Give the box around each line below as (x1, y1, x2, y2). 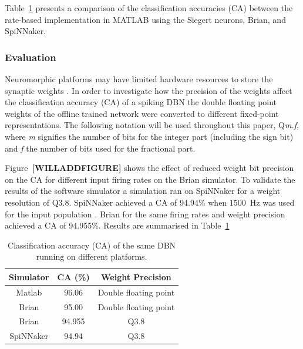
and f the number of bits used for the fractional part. (5, 142, 196, 154)
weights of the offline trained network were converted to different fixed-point (5, 107, 279, 119)
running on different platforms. (36, 250, 147, 263)
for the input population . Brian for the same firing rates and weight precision (5, 207, 285, 220)
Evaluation (5, 49, 56, 64)
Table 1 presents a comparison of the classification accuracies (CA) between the (5, 2, 293, 14)
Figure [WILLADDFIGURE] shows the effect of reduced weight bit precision (5, 162, 294, 174)
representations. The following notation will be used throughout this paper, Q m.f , (5, 119, 299, 131)
